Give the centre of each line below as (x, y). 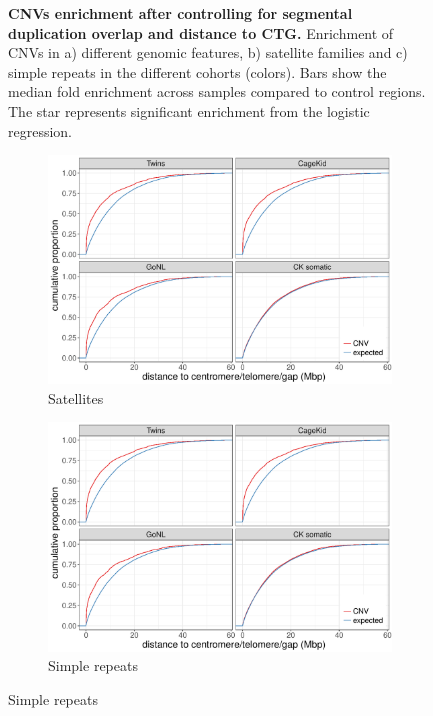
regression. (40, 130)
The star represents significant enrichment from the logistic (189, 110)
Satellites (76, 397)
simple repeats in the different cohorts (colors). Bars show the (197, 71)
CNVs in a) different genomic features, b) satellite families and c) (208, 52)
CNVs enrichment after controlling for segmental (180, 13)
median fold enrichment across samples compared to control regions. (217, 91)
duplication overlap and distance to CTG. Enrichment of (201, 32)
